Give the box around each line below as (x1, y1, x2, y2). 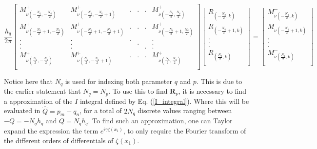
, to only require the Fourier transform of (123, 125, 246, 135)
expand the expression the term (4, 125, 99, 135)
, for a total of (79, 105, 122, 116)
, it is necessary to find (178, 86, 246, 96)
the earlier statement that (4, 86, 81, 96)
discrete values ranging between (138, 105, 232, 116)
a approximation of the (4, 96, 73, 106)
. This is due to (196, 76, 242, 86)
